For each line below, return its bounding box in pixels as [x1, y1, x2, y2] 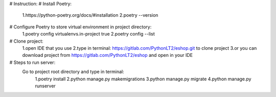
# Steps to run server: [9, 59, 56, 66]
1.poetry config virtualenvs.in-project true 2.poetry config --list [22, 31, 155, 37]
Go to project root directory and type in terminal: [22, 69, 125, 75]
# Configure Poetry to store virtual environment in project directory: [9, 23, 152, 30]
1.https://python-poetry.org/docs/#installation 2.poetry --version [22, 12, 158, 18]
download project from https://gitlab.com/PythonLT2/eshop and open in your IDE [22, 52, 193, 58]
